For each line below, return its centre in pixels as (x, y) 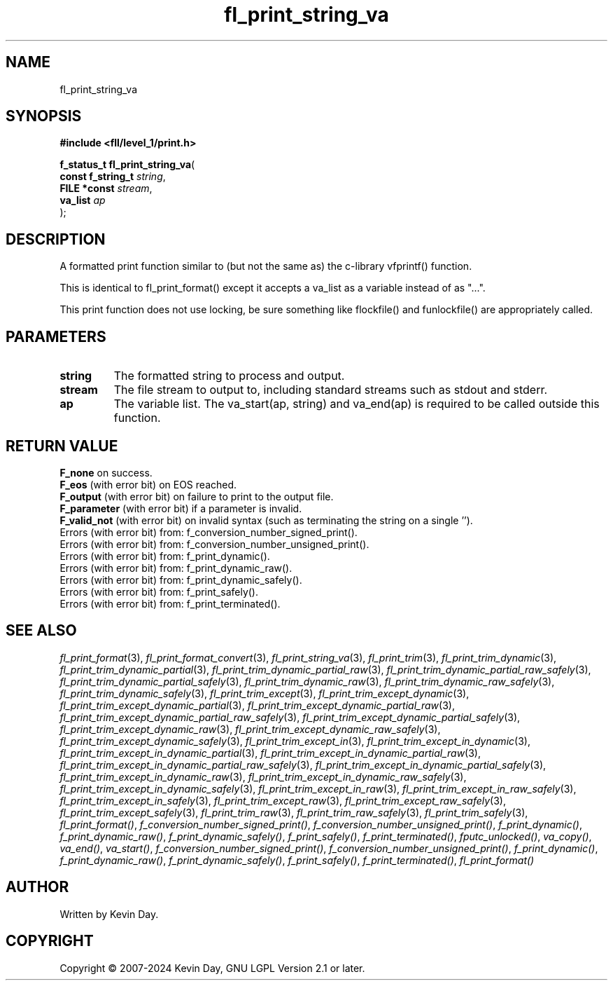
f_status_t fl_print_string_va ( (127, 165)
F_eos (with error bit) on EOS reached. (148, 484)
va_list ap (83, 200)
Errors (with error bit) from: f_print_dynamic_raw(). (176, 568)
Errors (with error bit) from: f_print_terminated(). (170, 603)
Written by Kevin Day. (109, 914)
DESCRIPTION (56, 239)
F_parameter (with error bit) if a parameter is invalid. (181, 508)
